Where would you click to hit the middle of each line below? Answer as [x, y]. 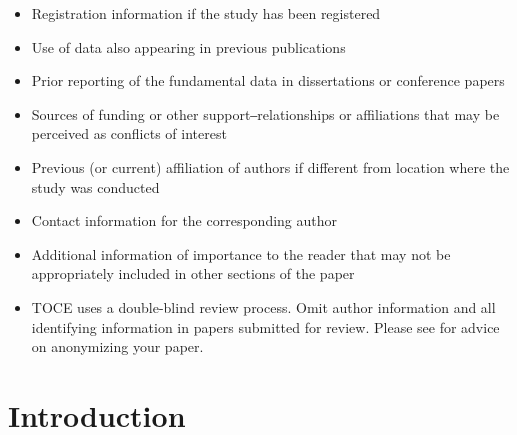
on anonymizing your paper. [117, 346]
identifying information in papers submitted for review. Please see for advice [265, 326]
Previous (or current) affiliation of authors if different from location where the [270, 166]
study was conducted [95, 186]
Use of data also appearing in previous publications [188, 46]
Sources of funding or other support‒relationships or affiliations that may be [265, 113]
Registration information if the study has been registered [206, 13]
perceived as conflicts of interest [129, 133]
